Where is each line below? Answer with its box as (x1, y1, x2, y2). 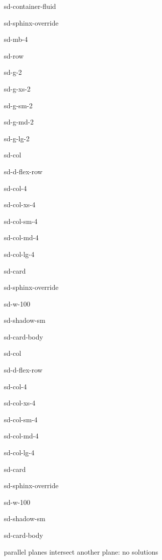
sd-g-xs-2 (4, 83, 31, 93)
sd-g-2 (4, 67, 22, 77)
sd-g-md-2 (4, 117, 34, 127)
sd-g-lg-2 (4, 133, 30, 143)
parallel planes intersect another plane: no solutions (4, 546, 159, 557)
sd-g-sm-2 (4, 100, 33, 110)
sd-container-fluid (4, 1, 56, 11)
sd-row (4, 50, 24, 61)
